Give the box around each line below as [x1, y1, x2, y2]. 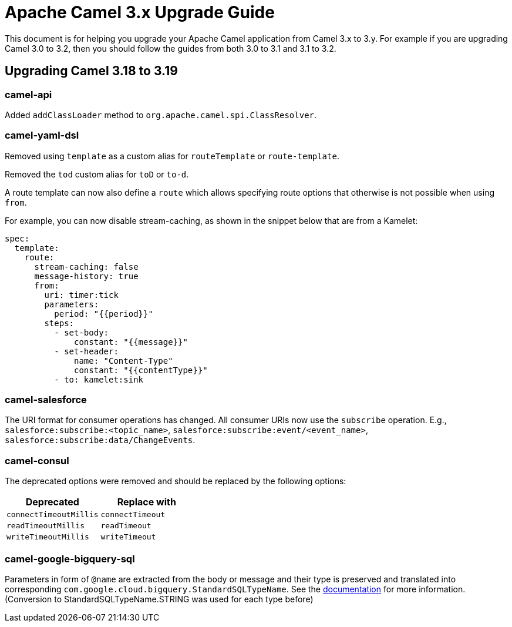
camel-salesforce [5, 394, 87, 406]
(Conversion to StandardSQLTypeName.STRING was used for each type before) [5, 594, 314, 604]
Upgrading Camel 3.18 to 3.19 [5, 63, 178, 79]
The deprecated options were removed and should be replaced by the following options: [5, 476, 346, 487]
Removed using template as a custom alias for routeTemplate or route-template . [5, 150, 339, 161]
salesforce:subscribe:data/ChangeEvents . [5, 435, 196, 445]
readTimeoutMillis [6, 521, 85, 531]
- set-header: [54, 346, 119, 356]
